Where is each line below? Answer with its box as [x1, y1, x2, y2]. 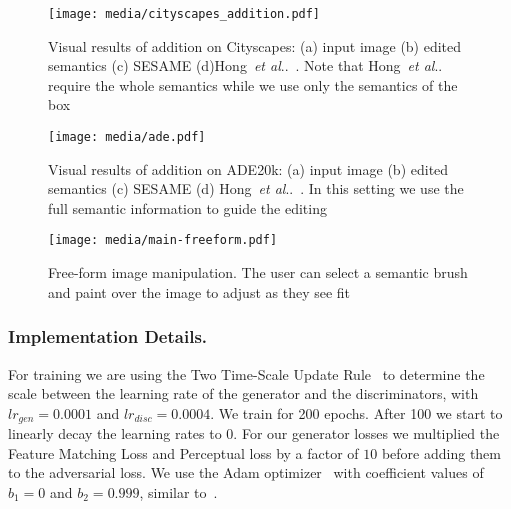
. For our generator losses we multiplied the [233, 423, 500, 444]
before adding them [381, 442, 501, 463]
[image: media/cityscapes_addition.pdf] [48, 7, 321, 21]
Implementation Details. [8, 324, 208, 349]
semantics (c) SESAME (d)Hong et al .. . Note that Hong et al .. [48, 55, 443, 76]
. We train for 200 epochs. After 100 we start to [210, 402, 503, 423]
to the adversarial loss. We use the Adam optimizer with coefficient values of [8, 462, 484, 483]
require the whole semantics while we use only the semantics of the [48, 74, 458, 95]
